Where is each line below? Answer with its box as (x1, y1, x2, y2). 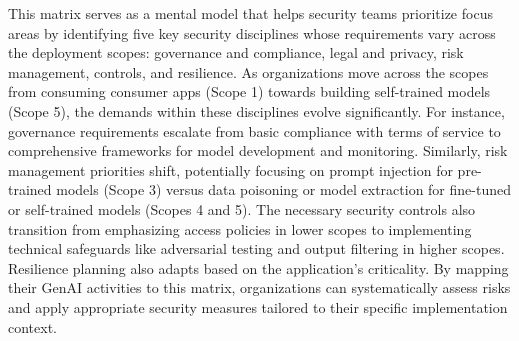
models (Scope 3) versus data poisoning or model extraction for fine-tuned (56, 179, 511, 200)
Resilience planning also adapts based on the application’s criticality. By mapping (8, 257, 509, 278)
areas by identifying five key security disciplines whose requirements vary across (8, 22, 496, 43)
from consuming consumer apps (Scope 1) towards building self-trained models (8, 81, 491, 102)
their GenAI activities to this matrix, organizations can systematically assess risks (8, 277, 511, 298)
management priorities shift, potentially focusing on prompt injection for (8, 159, 453, 180)
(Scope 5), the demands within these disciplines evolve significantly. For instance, (8, 100, 505, 121)
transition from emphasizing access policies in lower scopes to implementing (8, 218, 472, 239)
